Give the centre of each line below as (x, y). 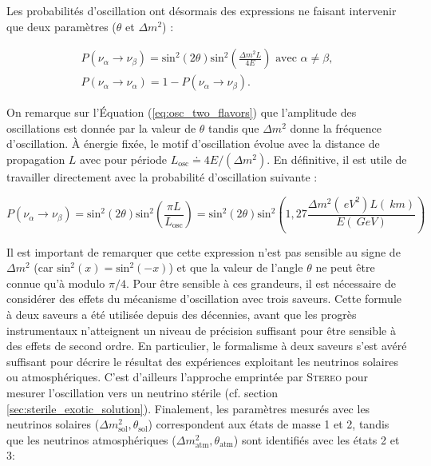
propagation (36, 159)
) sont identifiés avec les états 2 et (316, 439)
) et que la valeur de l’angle (236, 267)
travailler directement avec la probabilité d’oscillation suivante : (162, 177)
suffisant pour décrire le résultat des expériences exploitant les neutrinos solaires (202, 361)
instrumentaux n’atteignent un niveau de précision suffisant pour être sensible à (201, 330)
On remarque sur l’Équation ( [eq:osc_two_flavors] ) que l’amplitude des (182, 112)
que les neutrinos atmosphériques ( (91, 439)
